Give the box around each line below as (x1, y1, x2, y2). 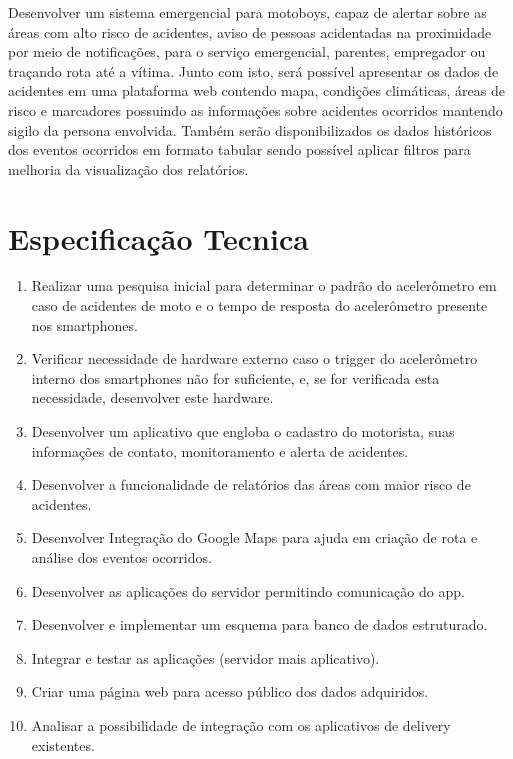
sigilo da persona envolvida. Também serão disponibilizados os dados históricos (8, 119, 492, 140)
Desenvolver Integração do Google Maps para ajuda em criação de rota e (31, 527, 478, 548)
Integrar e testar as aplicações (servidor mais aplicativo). (31, 647, 380, 668)
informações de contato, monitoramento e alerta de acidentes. (31, 440, 409, 461)
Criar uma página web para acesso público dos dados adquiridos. (31, 681, 429, 702)
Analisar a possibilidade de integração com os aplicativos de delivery (31, 714, 451, 735)
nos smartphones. (31, 314, 138, 335)
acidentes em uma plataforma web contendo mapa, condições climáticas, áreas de (8, 80, 505, 101)
